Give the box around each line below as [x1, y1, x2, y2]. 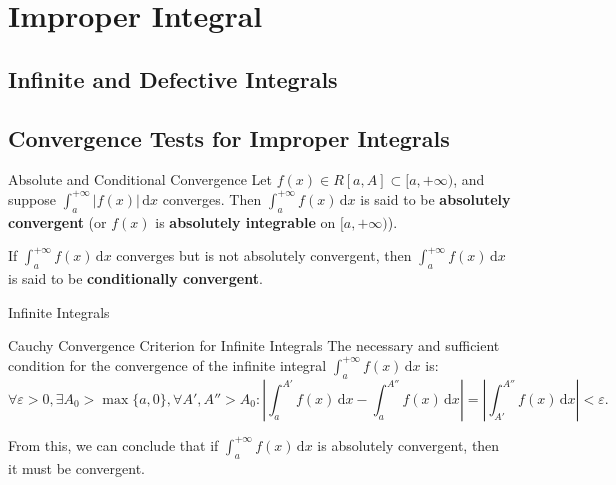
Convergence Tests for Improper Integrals [8, 122, 450, 153]
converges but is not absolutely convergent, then [116, 245, 412, 266]
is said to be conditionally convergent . [8, 268, 263, 289]
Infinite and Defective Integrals [8, 63, 338, 94]
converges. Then [162, 188, 262, 209]
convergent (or [8, 211, 107, 232]
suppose [8, 188, 56, 209]
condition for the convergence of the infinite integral [8, 354, 327, 375]
